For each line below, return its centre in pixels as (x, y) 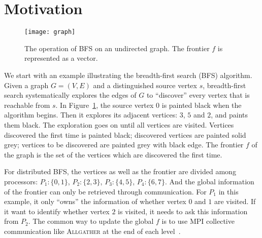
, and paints (230, 115)
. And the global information (210, 181)
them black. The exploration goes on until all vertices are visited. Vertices (119, 124)
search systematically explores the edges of (70, 95)
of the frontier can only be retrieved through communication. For (105, 191)
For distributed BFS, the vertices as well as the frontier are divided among (120, 171)
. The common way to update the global (91, 221)
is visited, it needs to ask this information (183, 211)
